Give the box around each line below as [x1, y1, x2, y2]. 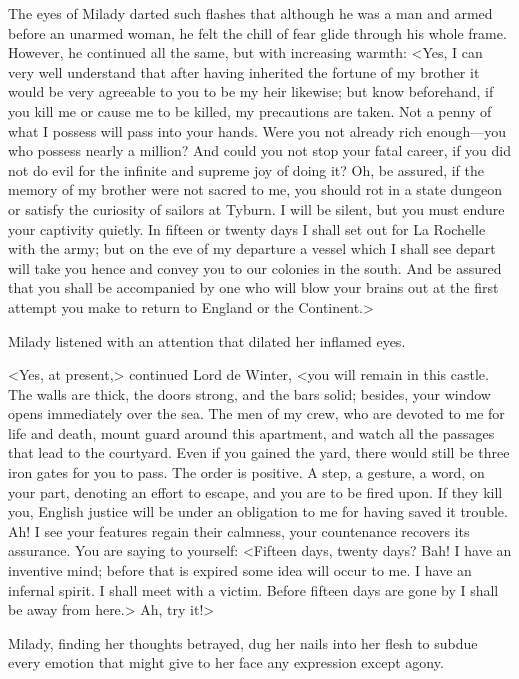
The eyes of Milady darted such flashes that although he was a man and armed [8, 3, 493, 23]
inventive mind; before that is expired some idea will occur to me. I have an [8, 560, 472, 581]
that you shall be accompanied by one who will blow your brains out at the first [8, 277, 499, 298]
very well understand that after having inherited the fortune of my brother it [8, 61, 480, 82]
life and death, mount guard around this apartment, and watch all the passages [8, 422, 495, 443]
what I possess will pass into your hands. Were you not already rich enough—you [8, 120, 507, 141]
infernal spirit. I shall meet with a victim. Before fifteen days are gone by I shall [8, 579, 499, 600]
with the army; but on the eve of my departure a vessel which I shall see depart [8, 238, 496, 259]
